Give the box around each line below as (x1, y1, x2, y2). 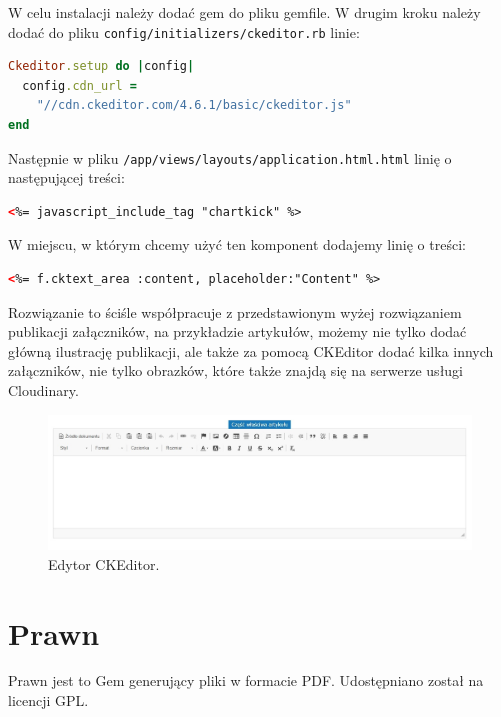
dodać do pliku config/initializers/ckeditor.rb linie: (8, 21, 360, 42)
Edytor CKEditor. (48, 553, 160, 574)
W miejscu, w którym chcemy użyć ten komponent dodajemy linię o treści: (8, 234, 466, 255)
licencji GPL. (8, 690, 89, 711)
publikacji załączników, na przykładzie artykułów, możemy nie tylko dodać (8, 321, 467, 342)
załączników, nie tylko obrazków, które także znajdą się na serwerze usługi (8, 360, 464, 381)
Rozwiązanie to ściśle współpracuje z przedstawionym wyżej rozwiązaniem (8, 301, 462, 322)
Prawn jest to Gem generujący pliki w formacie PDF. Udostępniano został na (8, 670, 484, 691)
